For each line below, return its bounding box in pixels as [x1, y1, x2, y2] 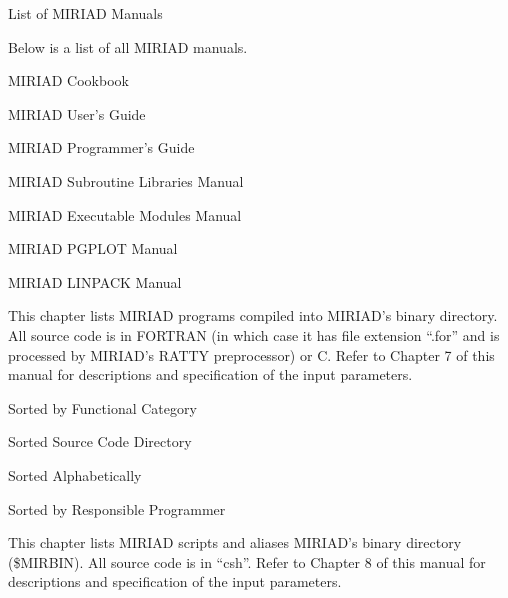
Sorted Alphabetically [8, 464, 142, 485]
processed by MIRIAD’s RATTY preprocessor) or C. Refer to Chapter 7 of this [8, 344, 495, 365]
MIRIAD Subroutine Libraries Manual [8, 170, 244, 191]
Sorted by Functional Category [8, 397, 197, 418]
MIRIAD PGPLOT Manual [8, 238, 178, 259]
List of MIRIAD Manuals [8, 3, 163, 23]
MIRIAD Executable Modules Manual [8, 204, 242, 225]
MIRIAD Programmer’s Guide [8, 137, 195, 158]
